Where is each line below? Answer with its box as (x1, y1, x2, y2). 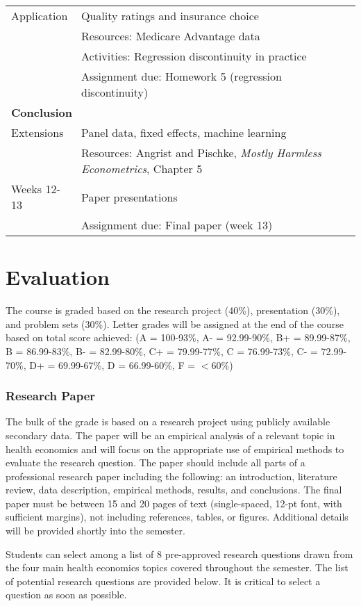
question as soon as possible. (6, 587, 127, 602)
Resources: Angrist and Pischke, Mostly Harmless (81, 145, 321, 161)
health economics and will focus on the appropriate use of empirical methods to (6, 441, 344, 456)
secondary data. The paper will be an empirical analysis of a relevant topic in (6, 427, 335, 442)
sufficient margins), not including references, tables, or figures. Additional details (6, 509, 349, 524)
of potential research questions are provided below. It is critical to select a (6, 573, 321, 588)
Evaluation (6, 263, 110, 291)
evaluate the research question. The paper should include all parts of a (6, 455, 305, 470)
